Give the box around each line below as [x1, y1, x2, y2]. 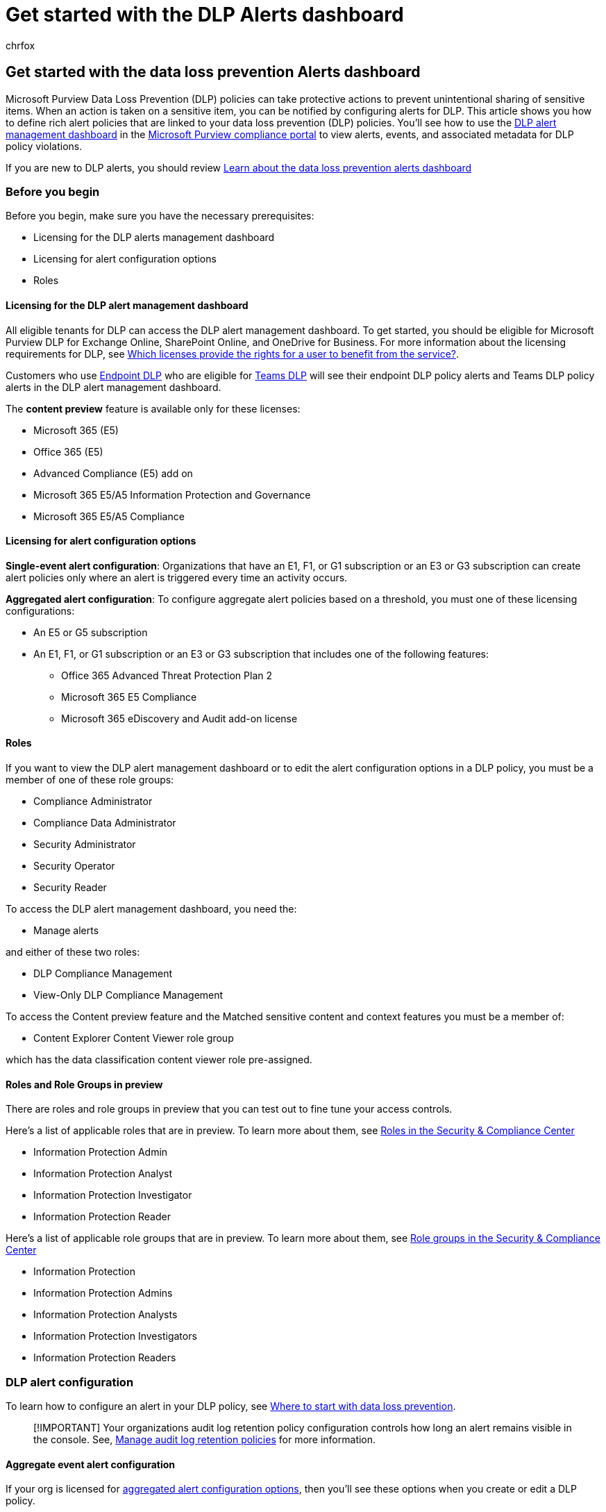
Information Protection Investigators [33, 1330, 197, 1343]
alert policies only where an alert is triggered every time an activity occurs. [6, 571, 348, 583]
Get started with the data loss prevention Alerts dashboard [6, 63, 421, 81]
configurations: [6, 604, 75, 617]
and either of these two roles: [6, 946, 140, 958]
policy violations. [6, 140, 83, 152]
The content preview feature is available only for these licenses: [6, 402, 301, 415]
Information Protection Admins [33, 1287, 173, 1299]
